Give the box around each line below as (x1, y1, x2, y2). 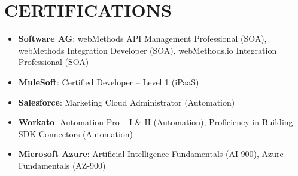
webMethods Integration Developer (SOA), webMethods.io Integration (18, 44, 277, 56)
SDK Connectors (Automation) (18, 127, 133, 140)
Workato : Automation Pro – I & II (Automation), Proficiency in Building (18, 116, 293, 128)
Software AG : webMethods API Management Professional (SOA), (18, 32, 267, 45)
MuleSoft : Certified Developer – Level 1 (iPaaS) (18, 75, 199, 88)
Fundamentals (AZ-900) (18, 159, 106, 171)
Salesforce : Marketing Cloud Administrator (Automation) (18, 95, 235, 108)
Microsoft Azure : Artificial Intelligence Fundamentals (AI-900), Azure (18, 147, 284, 160)
